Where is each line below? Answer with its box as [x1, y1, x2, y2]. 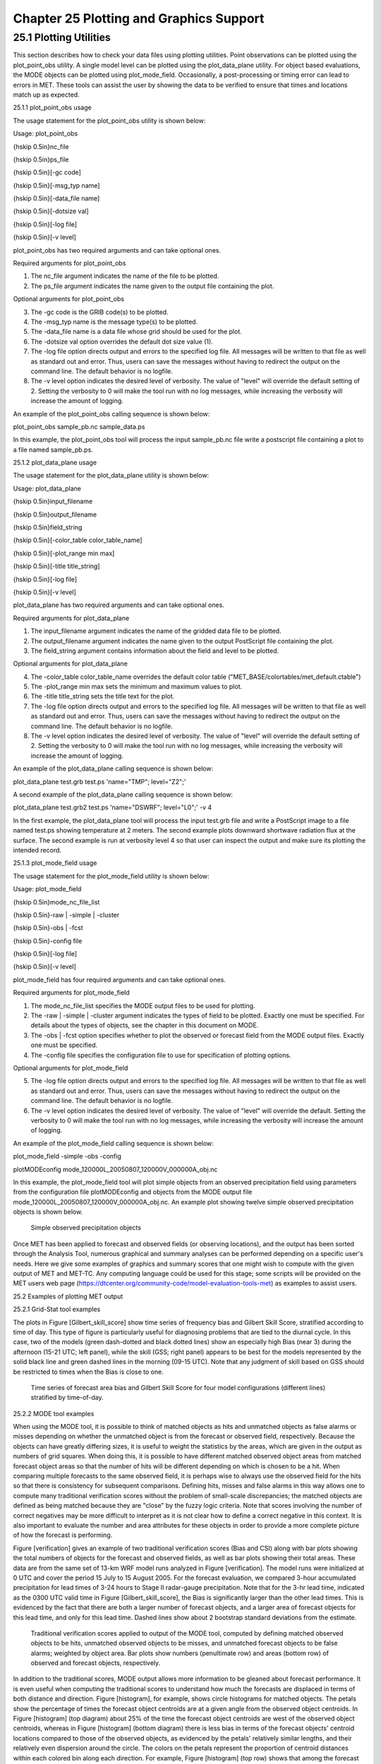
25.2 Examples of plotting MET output [13, 1292, 123, 1300]
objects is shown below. [13, 1207, 83, 1216]
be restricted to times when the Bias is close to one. [13, 1367, 164, 1376]
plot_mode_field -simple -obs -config [13, 1152, 121, 1161]
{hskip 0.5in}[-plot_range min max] [13, 549, 115, 557]
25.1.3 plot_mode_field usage [13, 859, 97, 867]
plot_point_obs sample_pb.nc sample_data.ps [13, 422, 145, 430]
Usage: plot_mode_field [13, 885, 82, 893]
